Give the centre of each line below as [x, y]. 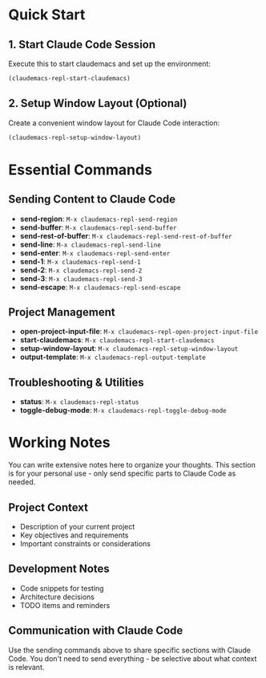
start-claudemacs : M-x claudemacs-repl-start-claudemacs [117, 340]
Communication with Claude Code [96, 631]
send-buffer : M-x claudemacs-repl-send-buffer [98, 227]
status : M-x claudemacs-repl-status [79, 402]
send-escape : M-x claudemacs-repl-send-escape [100, 287]
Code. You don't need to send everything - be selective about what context [133, 658]
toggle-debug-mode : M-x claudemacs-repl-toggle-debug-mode [123, 410]
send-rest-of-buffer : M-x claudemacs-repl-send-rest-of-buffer [126, 235]
